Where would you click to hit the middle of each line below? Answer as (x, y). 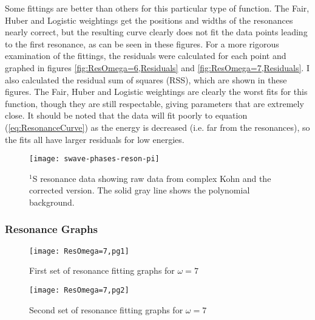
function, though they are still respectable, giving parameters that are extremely (154, 103)
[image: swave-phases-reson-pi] (94, 159)
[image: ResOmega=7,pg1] (79, 251)
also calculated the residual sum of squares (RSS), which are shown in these (146, 79)
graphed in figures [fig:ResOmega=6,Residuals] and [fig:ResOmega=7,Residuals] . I (157, 67)
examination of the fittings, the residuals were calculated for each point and (146, 56)
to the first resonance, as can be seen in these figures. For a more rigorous (142, 43)
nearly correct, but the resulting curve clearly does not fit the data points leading (156, 32)
